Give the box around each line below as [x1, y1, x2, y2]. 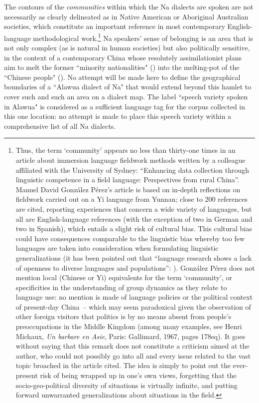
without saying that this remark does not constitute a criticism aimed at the [15, 341, 250, 351]
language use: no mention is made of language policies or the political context [15, 292, 253, 302]
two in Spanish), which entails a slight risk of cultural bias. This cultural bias [15, 223, 252, 234]
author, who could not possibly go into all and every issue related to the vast [15, 350, 251, 361]
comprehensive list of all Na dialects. [4, 120, 116, 131]
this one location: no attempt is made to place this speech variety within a [4, 111, 232, 121]
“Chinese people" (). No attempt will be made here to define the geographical [4, 71, 241, 82]
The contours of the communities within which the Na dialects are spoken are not [4, 1, 254, 11]
